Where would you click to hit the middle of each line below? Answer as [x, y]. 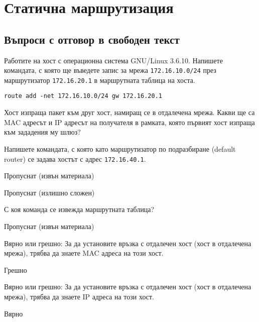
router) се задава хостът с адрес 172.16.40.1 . [75, 158]
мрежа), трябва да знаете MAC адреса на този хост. [84, 253]
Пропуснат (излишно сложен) [49, 192]
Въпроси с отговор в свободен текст [92, 39]
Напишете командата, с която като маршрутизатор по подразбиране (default [120, 148]
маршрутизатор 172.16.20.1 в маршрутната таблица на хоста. [100, 80]
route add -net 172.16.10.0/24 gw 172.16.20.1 [83, 96]
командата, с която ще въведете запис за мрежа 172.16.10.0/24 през [110, 70]
